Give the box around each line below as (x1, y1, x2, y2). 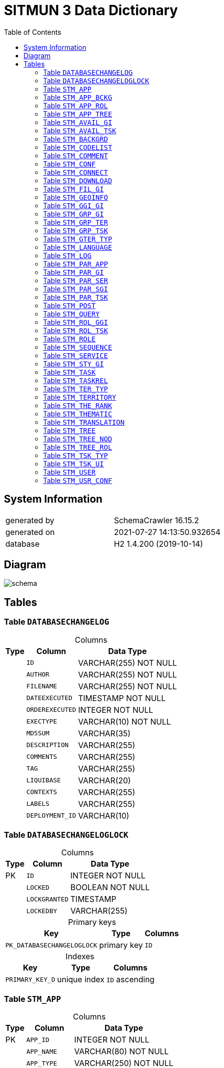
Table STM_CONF (43, 159, 96, 168)
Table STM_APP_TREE (43, 109, 112, 118)
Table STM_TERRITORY (43, 392, 116, 401)
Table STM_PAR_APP (43, 259, 108, 268)
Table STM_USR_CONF (43, 476, 112, 485)
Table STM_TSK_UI (43, 459, 104, 468)
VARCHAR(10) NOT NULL (78, 716, 171, 727)
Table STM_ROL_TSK (43, 326, 108, 335)
